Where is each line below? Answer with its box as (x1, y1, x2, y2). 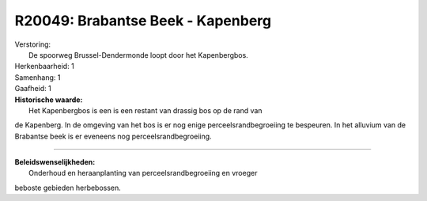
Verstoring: (14, 40, 51, 49)
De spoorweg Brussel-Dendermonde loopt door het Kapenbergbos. (28, 50, 248, 59)
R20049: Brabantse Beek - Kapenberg (14, 12, 272, 29)
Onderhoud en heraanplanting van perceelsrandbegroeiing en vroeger (28, 169, 258, 178)
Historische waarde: (14, 95, 83, 104)
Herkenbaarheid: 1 (14, 62, 74, 71)
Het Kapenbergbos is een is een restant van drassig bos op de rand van (28, 105, 263, 115)
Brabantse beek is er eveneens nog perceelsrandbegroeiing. (14, 131, 213, 141)
